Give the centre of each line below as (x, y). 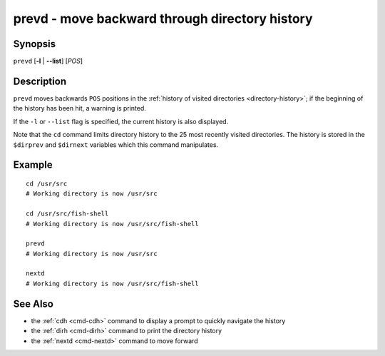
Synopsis (35, 44)
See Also (33, 304)
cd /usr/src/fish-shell (67, 214)
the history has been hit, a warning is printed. (79, 108)
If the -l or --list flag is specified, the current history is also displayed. (121, 121)
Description (40, 81)
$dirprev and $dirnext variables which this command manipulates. (116, 144)
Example (33, 165)
